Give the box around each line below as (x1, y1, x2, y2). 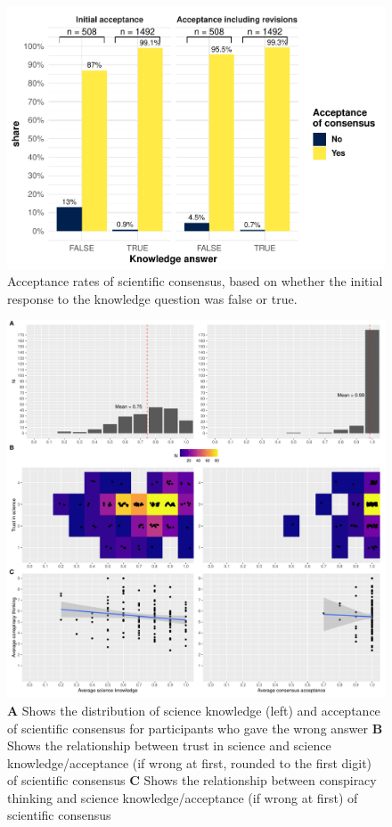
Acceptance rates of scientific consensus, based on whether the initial (7, 272, 383, 291)
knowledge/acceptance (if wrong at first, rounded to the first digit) (7, 753, 372, 772)
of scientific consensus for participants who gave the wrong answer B (7, 718, 383, 737)
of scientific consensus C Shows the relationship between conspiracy (7, 771, 377, 790)
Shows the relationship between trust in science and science (7, 736, 331, 755)
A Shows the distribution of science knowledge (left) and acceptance (7, 700, 380, 719)
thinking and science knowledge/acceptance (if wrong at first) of (7, 788, 358, 807)
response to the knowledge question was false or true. (7, 289, 298, 307)
